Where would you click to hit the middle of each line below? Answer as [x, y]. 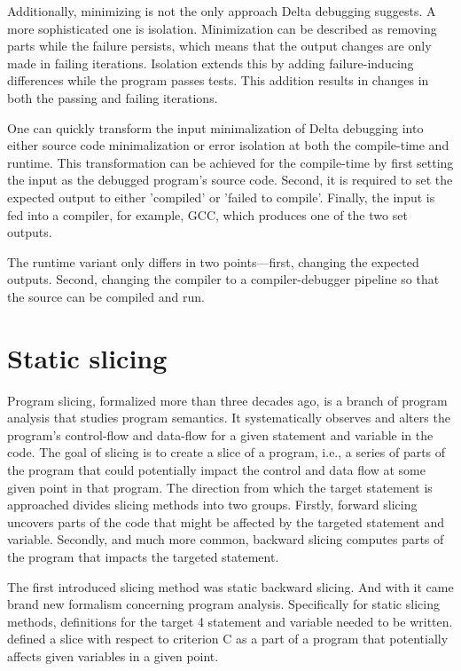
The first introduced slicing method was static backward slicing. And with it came [230, 586]
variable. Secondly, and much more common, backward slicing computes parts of [226, 539]
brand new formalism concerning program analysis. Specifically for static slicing [223, 604]
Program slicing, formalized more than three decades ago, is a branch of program [227, 400]
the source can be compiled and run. [106, 296]
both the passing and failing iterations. [113, 97]
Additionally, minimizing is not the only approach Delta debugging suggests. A [222, 11]
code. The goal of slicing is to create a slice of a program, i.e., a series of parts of [227, 452]
